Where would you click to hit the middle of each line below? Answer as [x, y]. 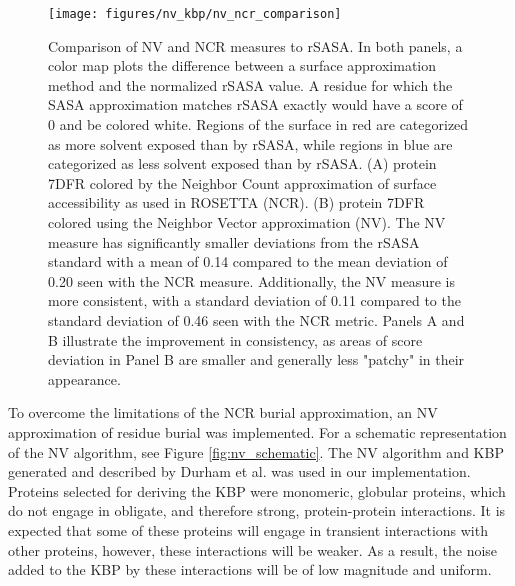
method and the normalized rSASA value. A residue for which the [250, 84]
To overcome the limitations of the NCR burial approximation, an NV [223, 412]
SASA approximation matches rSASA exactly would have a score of [255, 104]
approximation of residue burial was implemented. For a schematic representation [257, 431]
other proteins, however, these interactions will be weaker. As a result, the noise [253, 549]
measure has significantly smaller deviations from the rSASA [234, 241]
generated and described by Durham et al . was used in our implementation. [239, 471]
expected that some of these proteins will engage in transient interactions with [248, 529]
